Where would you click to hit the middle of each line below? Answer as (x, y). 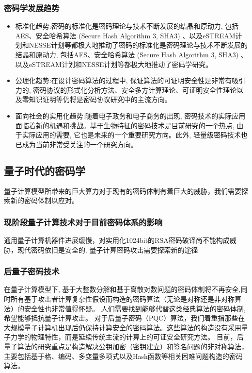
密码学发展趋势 (32, 8)
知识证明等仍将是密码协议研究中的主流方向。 (100, 99)
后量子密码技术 (32, 271)
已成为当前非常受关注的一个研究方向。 (76, 144)
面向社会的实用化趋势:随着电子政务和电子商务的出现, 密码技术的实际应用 (130, 115)
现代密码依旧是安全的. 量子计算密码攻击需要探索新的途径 (108, 249)
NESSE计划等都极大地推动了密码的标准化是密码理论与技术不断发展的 (138, 45)
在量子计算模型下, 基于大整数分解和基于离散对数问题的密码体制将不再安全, (122, 289)
